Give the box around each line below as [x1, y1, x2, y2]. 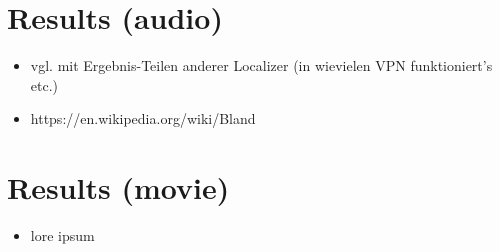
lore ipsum [30, 225, 95, 246]
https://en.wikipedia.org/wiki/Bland [30, 108, 256, 129]
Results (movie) [7, 167, 230, 208]
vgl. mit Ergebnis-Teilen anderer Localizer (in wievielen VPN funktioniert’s [30, 55, 493, 76]
